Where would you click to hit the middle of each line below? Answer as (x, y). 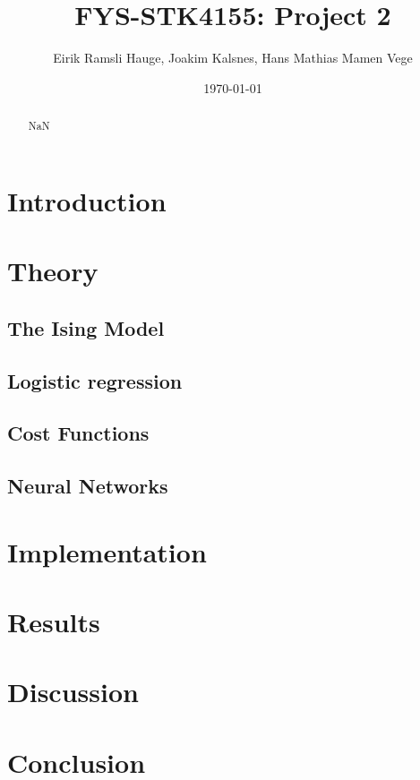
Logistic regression (95, 380)
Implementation (107, 551)
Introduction (87, 200)
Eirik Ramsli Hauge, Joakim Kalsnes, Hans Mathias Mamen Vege (233, 58)
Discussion (73, 692)
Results (54, 622)
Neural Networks (88, 486)
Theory (53, 271)
